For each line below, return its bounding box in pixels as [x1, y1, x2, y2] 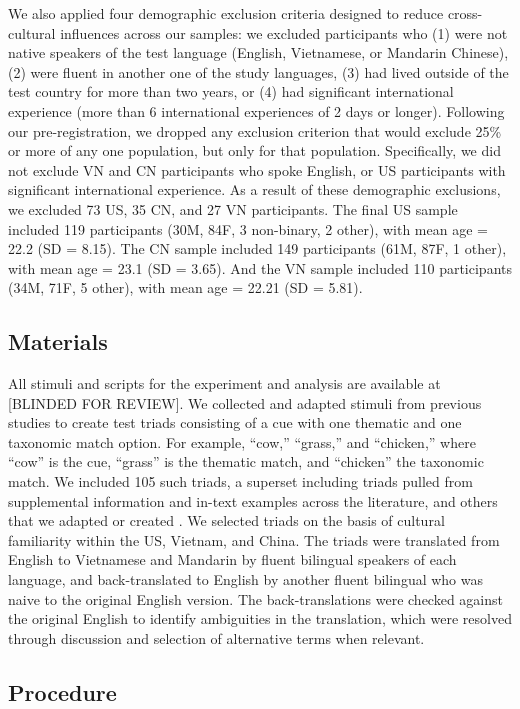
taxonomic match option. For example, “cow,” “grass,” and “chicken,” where [8, 431, 476, 452]
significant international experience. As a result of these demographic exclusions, [8, 179, 501, 200]
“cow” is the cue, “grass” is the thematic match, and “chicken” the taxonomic [8, 451, 484, 472]
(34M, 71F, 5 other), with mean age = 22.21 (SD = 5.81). [8, 277, 363, 298]
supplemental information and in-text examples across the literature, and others [8, 490, 498, 511]
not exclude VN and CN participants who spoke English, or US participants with [8, 159, 506, 180]
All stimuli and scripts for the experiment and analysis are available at [8, 373, 441, 394]
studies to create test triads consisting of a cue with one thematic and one [8, 412, 462, 433]
